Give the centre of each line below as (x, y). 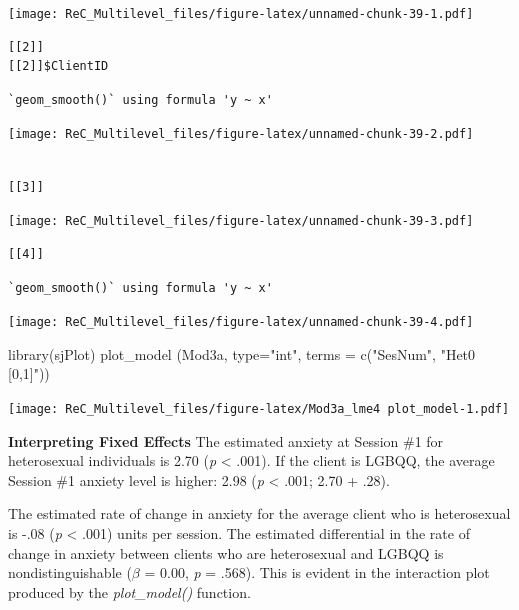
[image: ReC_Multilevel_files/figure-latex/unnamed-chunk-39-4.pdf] (241, 322)
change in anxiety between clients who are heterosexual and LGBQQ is (226, 552)
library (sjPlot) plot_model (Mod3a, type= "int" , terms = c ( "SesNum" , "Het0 (242, 353)
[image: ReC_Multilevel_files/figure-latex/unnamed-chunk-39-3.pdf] (241, 221)
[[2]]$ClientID (58, 66)
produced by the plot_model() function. (129, 591)
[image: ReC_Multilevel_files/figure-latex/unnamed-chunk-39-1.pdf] (241, 14)
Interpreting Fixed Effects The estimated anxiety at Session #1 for (226, 440)
